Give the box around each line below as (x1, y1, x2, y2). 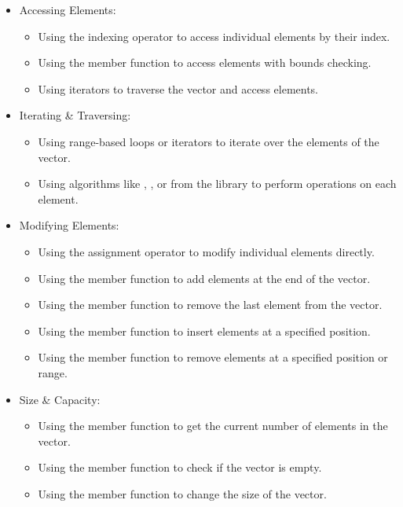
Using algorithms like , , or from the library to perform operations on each (38, 175, 397, 192)
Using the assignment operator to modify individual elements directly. (38, 243, 375, 259)
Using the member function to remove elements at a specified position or (38, 349, 388, 366)
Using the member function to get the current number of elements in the (38, 417, 388, 434)
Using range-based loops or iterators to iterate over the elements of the (38, 133, 379, 149)
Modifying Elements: (19, 217, 119, 233)
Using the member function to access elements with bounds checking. (38, 54, 372, 71)
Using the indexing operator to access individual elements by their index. (38, 28, 390, 44)
